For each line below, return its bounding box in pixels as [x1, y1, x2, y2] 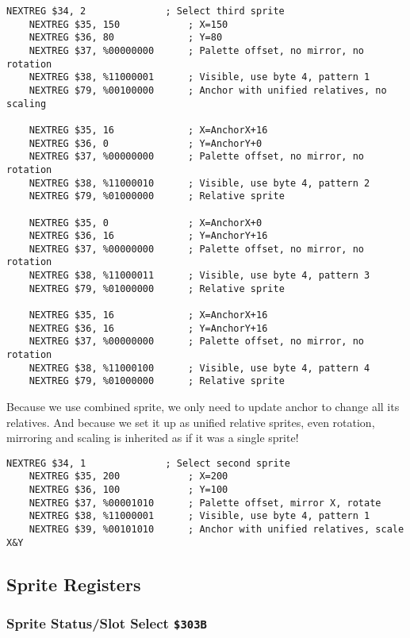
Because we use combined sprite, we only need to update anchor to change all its [6, 398, 400, 415]
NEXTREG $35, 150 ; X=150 [29, 18, 228, 30]
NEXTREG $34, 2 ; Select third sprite [6, 6, 285, 17]
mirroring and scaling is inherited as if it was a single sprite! [6, 429, 299, 446]
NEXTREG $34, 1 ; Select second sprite [6, 457, 290, 469]
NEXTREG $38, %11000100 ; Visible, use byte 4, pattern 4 [29, 362, 370, 374]
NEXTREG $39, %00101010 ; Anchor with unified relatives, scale [29, 524, 404, 536]
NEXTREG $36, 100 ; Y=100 [29, 484, 228, 496]
